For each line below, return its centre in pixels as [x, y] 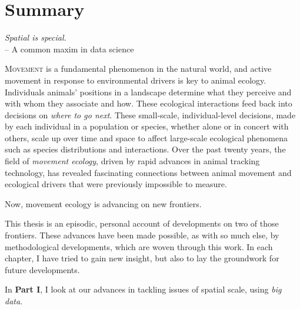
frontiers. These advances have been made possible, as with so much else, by [142, 235]
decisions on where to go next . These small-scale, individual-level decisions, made [150, 114]
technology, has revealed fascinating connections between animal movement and [148, 172]
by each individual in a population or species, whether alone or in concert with [147, 126]
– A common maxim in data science [69, 49]
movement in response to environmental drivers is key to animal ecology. [136, 80]
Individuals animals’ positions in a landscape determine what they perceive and [148, 92]
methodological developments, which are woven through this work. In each [139, 246]
